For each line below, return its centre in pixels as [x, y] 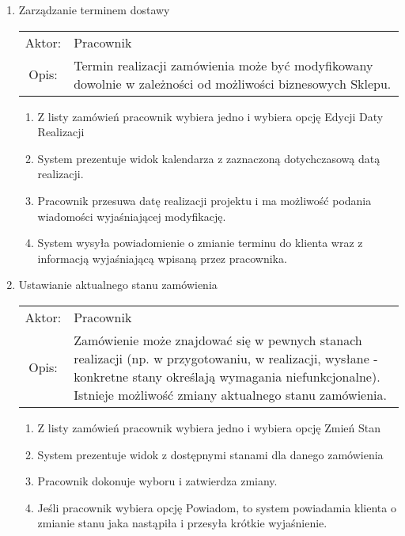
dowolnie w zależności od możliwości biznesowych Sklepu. [233, 83]
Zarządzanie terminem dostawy [94, 10]
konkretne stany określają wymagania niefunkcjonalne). [227, 376]
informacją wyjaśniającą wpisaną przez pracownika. [162, 258]
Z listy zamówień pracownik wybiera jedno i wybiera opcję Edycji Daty [210, 116]
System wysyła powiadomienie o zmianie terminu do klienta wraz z [200, 243]
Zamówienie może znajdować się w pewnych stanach [218, 340]
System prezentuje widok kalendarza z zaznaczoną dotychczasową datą [209, 158]
